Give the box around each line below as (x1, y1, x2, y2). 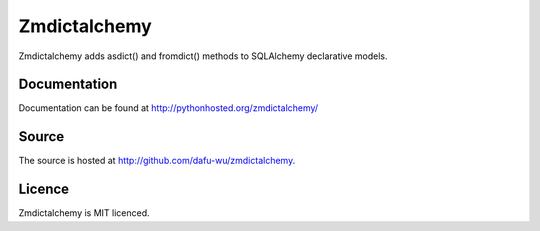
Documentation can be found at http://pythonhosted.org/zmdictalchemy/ (18, 102, 319, 114)
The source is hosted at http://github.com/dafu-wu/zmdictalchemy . (18, 155, 296, 167)
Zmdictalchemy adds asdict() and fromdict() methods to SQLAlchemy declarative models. (18, 50, 389, 62)
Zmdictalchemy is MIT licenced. (18, 207, 150, 219)
